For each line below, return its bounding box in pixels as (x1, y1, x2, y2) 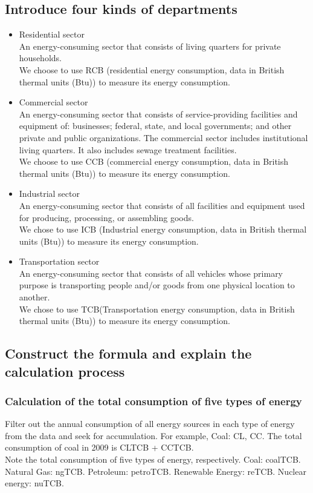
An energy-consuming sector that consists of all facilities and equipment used (19, 199, 305, 211)
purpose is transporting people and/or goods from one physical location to (19, 279, 295, 291)
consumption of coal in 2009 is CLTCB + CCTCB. (5, 441, 194, 454)
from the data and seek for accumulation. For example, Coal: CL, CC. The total (5, 429, 302, 442)
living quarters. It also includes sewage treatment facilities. (19, 143, 237, 156)
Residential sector (19, 28, 85, 41)
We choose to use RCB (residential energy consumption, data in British (19, 63, 285, 76)
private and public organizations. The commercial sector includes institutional (19, 131, 308, 144)
